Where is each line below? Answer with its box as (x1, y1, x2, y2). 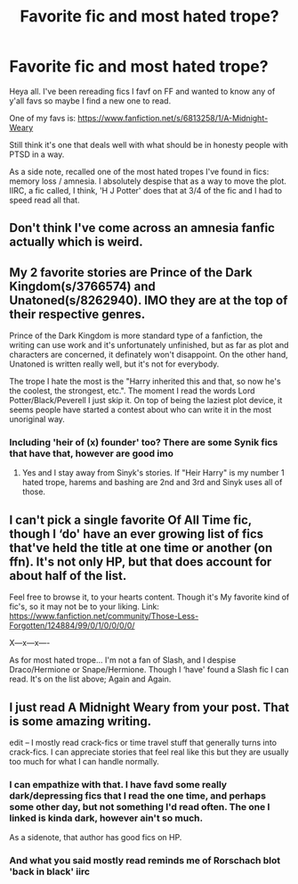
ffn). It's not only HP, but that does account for (9, 554, 272, 569)
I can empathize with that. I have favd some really (9, 778, 228, 790)
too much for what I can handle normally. (9, 756, 160, 767)
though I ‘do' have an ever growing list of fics (9, 526, 264, 541)
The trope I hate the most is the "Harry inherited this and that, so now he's (9, 376, 282, 387)
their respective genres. (9, 306, 146, 322)
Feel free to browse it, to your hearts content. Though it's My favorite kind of (9, 591, 290, 603)
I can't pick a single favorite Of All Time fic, (9, 512, 252, 527)
